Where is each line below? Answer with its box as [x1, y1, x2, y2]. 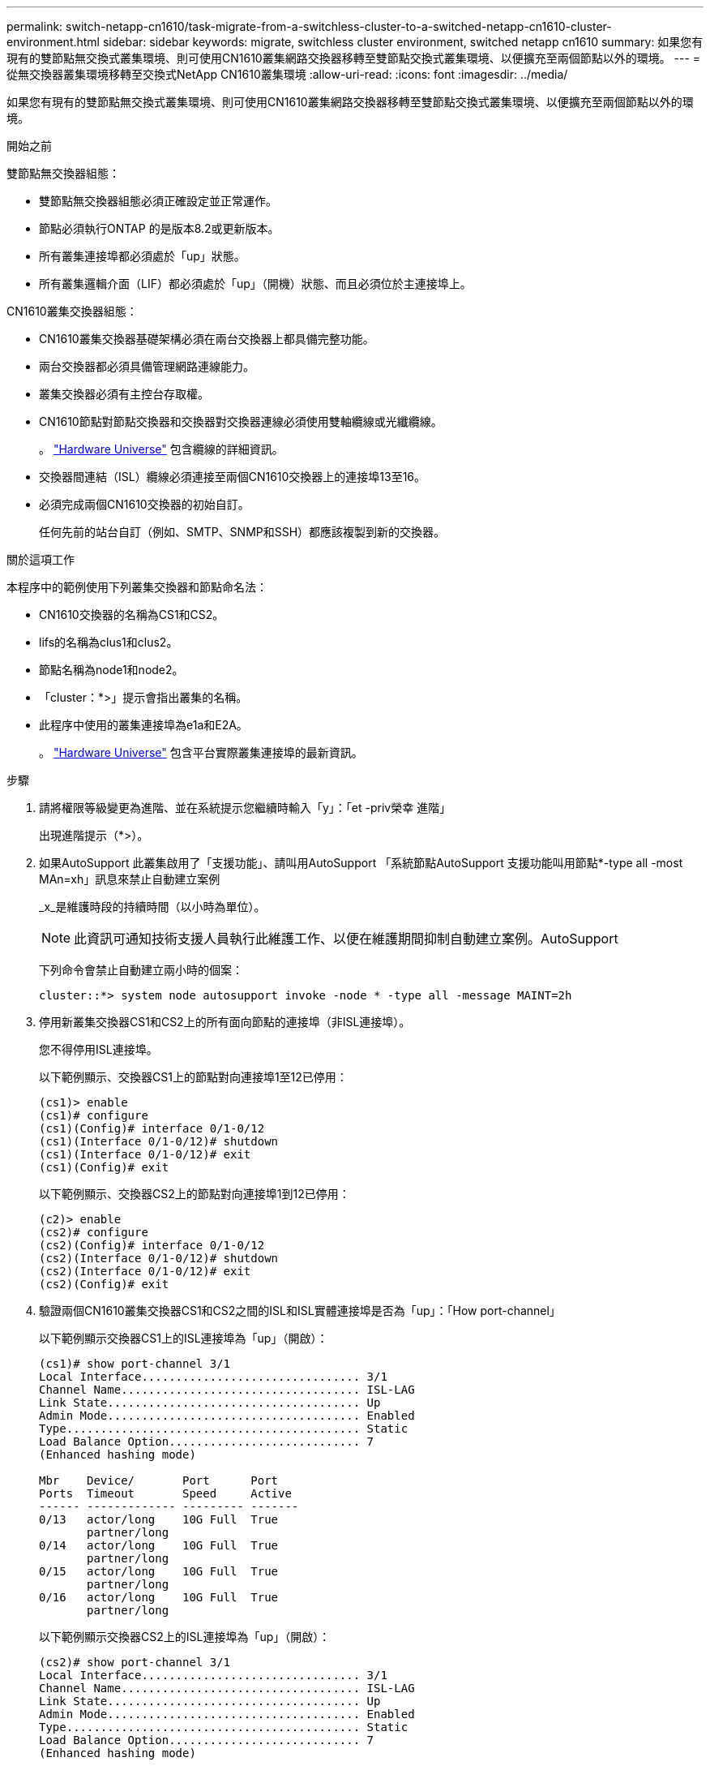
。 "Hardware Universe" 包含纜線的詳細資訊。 [39, 442, 284, 456]
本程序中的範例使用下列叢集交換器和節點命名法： [6, 580, 267, 594]
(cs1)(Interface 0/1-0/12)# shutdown [39, 1135, 279, 1148]
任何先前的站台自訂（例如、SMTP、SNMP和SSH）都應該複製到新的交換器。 [39, 525, 446, 539]
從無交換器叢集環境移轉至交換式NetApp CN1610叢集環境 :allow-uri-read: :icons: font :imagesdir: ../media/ [6, 67, 568, 81]
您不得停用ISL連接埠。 [39, 1042, 158, 1056]
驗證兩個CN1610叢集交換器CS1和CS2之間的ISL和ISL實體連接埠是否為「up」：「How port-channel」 [39, 1304, 561, 1317]
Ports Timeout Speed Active [39, 1487, 292, 1500]
